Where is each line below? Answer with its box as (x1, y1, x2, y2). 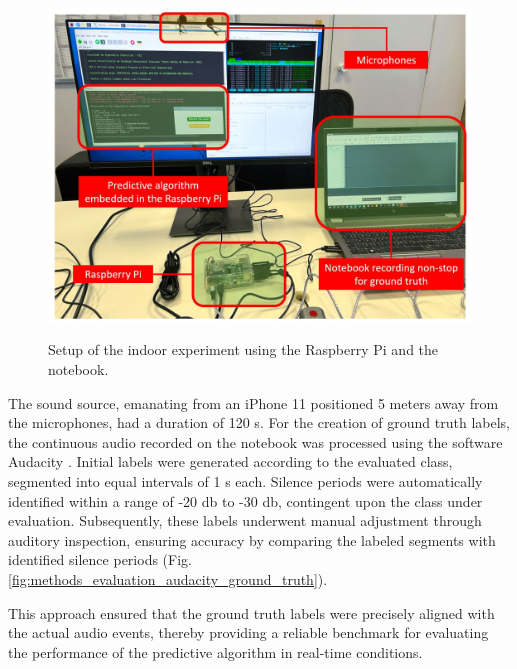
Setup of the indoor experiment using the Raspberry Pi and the (48, 339, 439, 360)
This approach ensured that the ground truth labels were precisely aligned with (8, 602, 495, 623)
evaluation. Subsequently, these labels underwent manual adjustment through (8, 510, 482, 531)
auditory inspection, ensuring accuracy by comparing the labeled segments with (8, 529, 496, 550)
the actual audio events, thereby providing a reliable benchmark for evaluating (8, 622, 489, 643)
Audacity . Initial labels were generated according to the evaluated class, (8, 451, 453, 472)
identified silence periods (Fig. (8, 549, 192, 570)
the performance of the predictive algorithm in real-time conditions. (8, 641, 423, 662)
